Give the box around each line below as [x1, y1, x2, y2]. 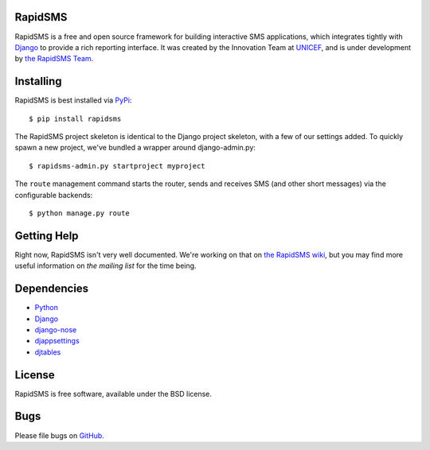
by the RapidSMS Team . [14, 54, 94, 64]
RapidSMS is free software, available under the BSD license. [14, 389, 213, 398]
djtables [34, 347, 61, 357]
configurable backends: [14, 190, 93, 200]
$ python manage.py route [29, 208, 131, 218]
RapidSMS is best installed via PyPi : [14, 95, 132, 105]
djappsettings [34, 336, 80, 346]
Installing [14, 75, 63, 88]
